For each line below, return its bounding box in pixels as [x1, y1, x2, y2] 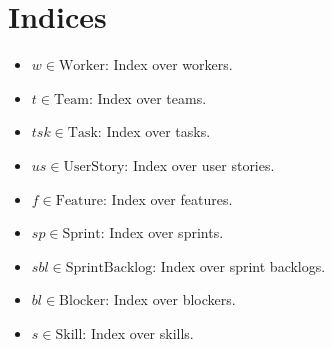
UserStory [63, 159, 125, 174]
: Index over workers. [104, 54, 233, 75]
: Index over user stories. [124, 154, 275, 175]
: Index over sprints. [100, 222, 224, 243]
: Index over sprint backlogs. [152, 255, 326, 276]
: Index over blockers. [105, 289, 236, 310]
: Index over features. [103, 188, 233, 209]
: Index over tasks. [97, 121, 211, 142]
